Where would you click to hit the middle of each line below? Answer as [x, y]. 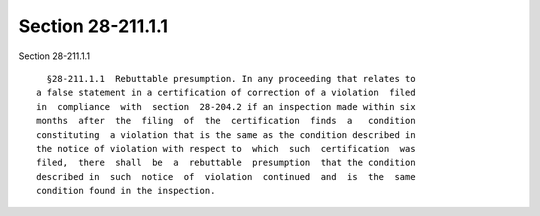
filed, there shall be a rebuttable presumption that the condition [226, 163]
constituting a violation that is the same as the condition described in [226, 134]
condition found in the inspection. [126, 191]
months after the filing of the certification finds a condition [226, 121]
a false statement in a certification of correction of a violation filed [226, 93]
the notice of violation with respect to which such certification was [226, 148]
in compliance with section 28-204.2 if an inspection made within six [226, 106]
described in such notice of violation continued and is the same [226, 176]
